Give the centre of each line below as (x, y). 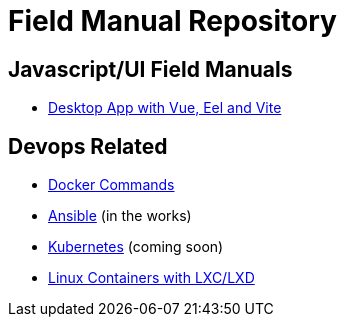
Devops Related (88, 146)
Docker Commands (111, 185)
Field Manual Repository (172, 21)
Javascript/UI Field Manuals (150, 69)
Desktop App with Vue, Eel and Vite (165, 108)
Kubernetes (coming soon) (136, 247)
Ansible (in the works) (120, 216)
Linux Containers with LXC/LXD (151, 278)
